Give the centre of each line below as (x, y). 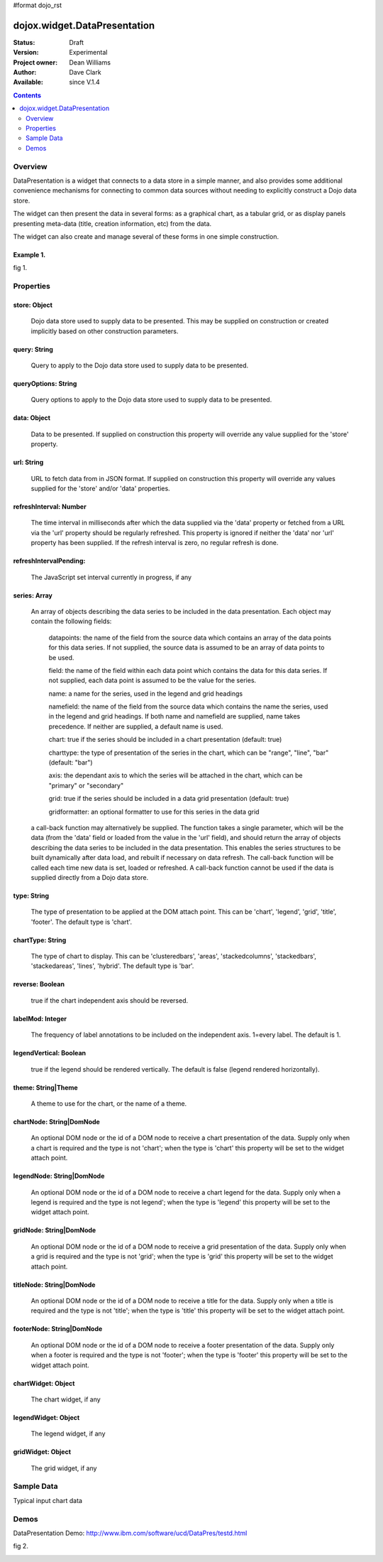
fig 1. (20, 268)
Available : (28, 82)
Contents (27, 95)
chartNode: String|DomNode (57, 1122)
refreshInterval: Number (50, 506)
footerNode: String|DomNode (58, 1329)
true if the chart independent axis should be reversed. (110, 1000)
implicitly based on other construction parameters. (105, 331)
